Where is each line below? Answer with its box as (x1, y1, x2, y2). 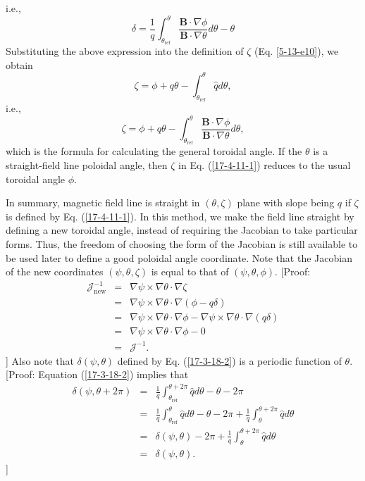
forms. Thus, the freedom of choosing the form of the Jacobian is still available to (6, 237, 358, 251)
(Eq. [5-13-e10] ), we (254, 44, 339, 58)
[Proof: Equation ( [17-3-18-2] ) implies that (6, 367, 189, 382)
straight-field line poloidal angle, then (6, 158, 168, 173)
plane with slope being (237, 195, 335, 210)
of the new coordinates (6, 264, 104, 279)
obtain (6, 57, 33, 72)
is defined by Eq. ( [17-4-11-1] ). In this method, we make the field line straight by (6, 208, 354, 223)
